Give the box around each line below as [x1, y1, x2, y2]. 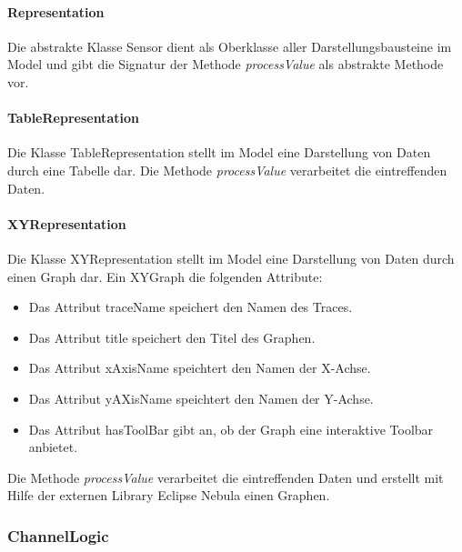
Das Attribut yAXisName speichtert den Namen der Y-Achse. [28, 388, 374, 407]
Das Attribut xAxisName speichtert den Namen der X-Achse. [28, 358, 371, 377]
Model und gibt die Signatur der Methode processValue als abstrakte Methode [7, 55, 444, 74]
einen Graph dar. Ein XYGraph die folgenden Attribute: [7, 266, 323, 286]
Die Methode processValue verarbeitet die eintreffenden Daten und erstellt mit [7, 467, 444, 487]
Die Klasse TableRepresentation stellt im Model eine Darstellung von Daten [7, 143, 431, 162]
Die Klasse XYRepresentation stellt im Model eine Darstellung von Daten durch [7, 248, 455, 267]
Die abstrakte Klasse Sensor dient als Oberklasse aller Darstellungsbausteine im [7, 36, 452, 55]
